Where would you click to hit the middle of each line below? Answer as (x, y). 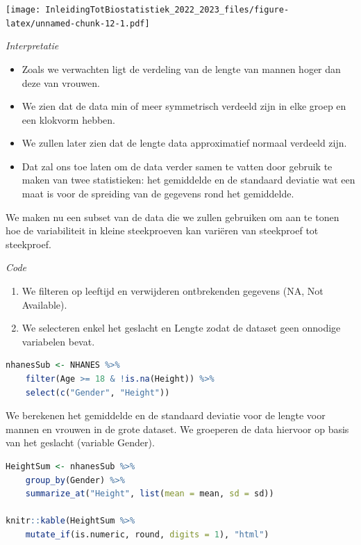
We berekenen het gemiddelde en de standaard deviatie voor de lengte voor (166, 415)
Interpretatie (32, 46)
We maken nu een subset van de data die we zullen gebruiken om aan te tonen (173, 217)
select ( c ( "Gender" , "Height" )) (98, 392)
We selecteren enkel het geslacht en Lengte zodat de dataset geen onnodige (181, 328)
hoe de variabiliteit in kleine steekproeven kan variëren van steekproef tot (162, 230)
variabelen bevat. (58, 341)
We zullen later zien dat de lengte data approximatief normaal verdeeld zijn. (184, 143)
